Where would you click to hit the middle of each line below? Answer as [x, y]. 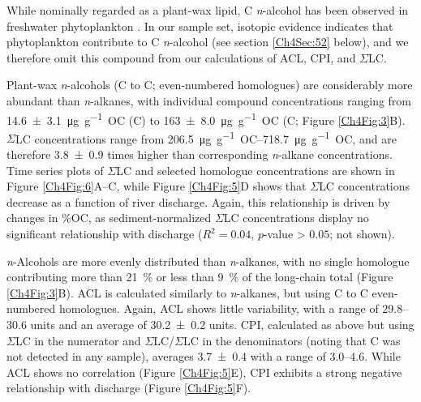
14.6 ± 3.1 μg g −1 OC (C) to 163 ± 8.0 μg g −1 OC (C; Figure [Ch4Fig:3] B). [206, 118]
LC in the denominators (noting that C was [292, 340]
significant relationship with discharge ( [105, 234]
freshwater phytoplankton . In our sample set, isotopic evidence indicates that [200, 26]
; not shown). [362, 234]
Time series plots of [55, 170]
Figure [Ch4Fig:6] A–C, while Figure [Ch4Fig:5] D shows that [157, 186]
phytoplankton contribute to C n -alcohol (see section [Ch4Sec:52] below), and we [208, 42]
